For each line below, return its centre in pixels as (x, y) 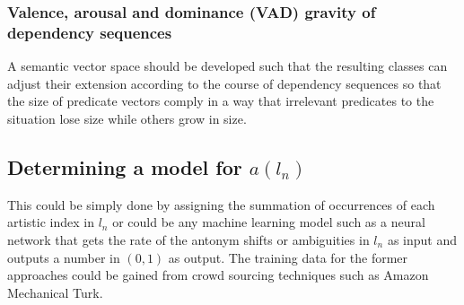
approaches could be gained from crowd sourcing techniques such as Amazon (218, 275)
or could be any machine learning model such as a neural (269, 222)
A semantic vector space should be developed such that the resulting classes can (228, 66)
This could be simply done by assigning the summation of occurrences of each (221, 204)
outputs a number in (64, 257)
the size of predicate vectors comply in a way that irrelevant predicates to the (221, 101)
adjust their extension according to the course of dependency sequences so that (224, 83)
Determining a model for (125, 166)
